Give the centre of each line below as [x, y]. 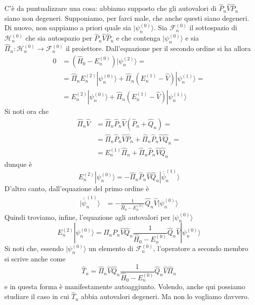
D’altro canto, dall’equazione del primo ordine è [77, 188]
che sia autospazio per [59, 38]
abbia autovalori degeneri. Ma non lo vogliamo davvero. [165, 296]
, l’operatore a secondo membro [201, 248]
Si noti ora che [27, 111]
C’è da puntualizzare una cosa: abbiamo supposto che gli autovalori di [111, 8]
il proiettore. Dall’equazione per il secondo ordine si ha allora [158, 48]
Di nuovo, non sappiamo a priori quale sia [68, 27]
